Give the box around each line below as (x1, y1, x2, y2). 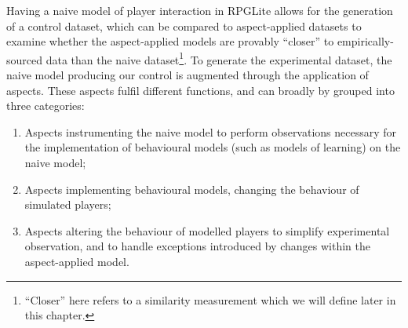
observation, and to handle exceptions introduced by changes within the (24, 238, 370, 254)
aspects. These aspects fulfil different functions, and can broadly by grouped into (6, 82, 395, 98)
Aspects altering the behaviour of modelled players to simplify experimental (24, 222, 390, 239)
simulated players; (24, 196, 111, 213)
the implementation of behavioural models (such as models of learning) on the (24, 139, 401, 155)
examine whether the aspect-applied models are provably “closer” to (6, 33, 334, 49)
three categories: (6, 97, 85, 114)
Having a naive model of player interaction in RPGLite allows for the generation (6, 2, 393, 18)
